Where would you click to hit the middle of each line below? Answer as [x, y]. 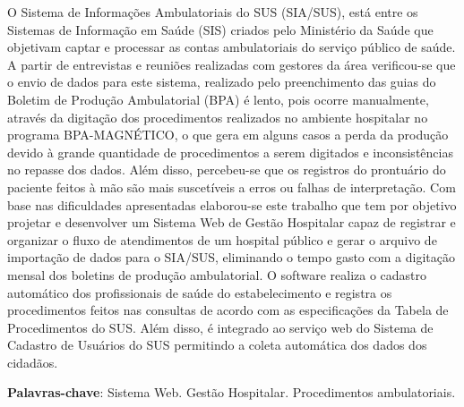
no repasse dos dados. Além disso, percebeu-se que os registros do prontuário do [227, 170]
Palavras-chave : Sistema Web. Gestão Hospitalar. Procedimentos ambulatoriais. [232, 392]
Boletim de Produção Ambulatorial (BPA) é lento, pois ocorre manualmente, [218, 99]
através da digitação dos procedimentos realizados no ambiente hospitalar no [218, 117]
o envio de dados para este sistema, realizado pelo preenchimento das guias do [222, 82]
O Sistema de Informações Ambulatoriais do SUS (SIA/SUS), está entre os [213, 12]
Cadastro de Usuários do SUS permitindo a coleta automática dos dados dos [217, 345]
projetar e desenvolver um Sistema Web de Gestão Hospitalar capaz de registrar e [232, 222]
